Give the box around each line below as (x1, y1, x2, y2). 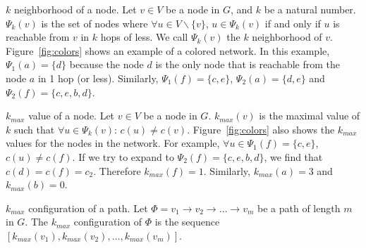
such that (13, 122, 55, 136)
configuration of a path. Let (28, 200, 148, 215)
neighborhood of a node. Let (13, 2, 137, 16)
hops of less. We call (100, 30, 188, 44)
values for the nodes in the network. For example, (6, 136, 220, 150)
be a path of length (257, 200, 341, 215)
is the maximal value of (259, 108, 360, 123)
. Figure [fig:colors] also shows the (187, 122, 335, 136)
